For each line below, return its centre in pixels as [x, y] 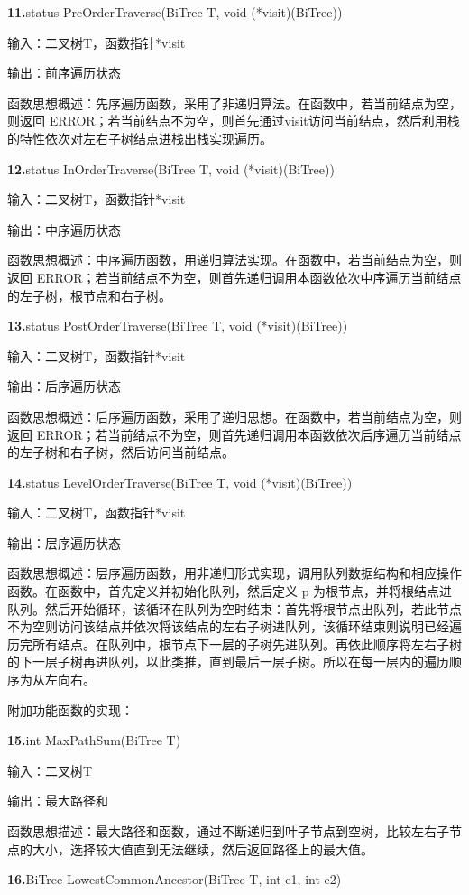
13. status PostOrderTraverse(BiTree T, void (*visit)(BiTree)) [178, 326]
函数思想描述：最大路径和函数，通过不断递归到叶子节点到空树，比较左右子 [228, 831]
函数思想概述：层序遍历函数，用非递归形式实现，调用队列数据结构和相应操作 [234, 573]
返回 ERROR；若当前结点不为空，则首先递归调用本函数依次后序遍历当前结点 [234, 434]
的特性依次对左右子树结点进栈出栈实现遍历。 [140, 138]
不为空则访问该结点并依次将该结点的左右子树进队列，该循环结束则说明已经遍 [234, 626]
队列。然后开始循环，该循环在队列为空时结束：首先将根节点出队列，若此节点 [234, 608]
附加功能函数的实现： [70, 709]
